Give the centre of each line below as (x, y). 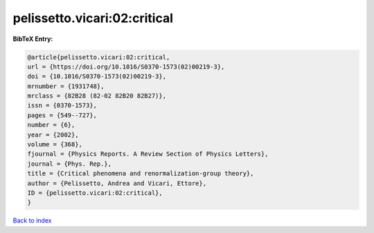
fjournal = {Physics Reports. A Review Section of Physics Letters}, (148, 154)
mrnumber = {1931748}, (66, 86)
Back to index (32, 221)
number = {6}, (51, 125)
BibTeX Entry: (33, 39)
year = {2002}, (53, 135)
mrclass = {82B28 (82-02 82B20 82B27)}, (97, 96)
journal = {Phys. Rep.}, (70, 164)
